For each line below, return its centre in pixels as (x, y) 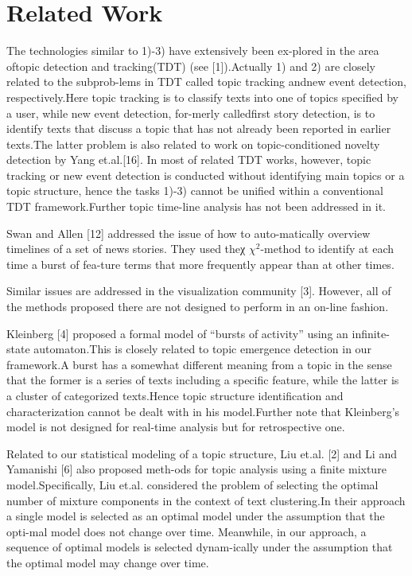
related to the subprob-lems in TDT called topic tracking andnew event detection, (206, 82)
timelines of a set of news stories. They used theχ (126, 249)
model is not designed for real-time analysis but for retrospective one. (176, 427)
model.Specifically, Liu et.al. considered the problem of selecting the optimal (192, 484)
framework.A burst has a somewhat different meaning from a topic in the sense (199, 364)
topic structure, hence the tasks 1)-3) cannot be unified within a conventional (195, 191)
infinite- (371, 333)
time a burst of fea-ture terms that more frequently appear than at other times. (200, 264)
